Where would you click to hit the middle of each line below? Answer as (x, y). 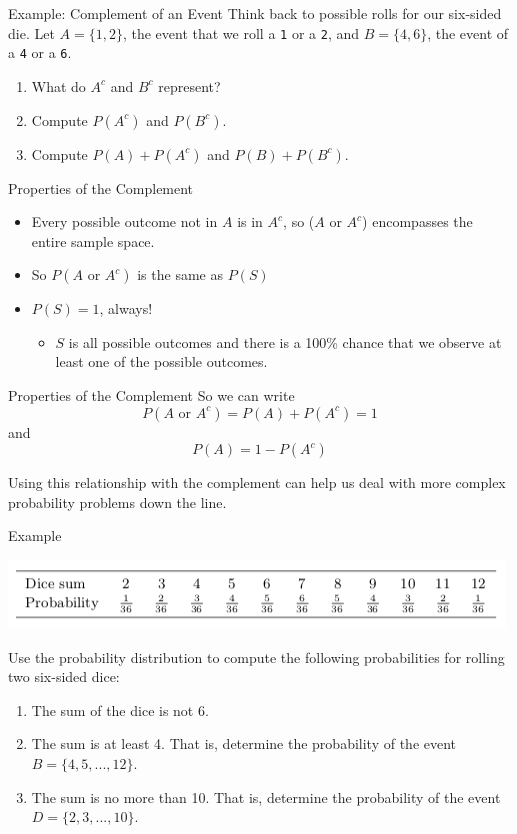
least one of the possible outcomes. (161, 361)
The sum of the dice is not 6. (120, 709)
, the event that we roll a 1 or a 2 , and (240, 32)
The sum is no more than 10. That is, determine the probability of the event (266, 796)
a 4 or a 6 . (40, 52)
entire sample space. (93, 240)
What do (58, 85)
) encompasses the (417, 221)
